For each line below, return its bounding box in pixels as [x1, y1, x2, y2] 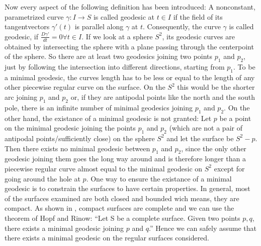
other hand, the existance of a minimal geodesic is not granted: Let [5, 112, 212, 123]
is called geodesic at [93, 11, 154, 22]
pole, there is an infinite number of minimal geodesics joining [5, 102, 193, 112]
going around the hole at [5, 173, 80, 183]
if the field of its [173, 11, 223, 22]
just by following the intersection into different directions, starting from [5, 61, 225, 72]
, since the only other [181, 143, 246, 153]
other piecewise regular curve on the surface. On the [5, 82, 165, 92]
